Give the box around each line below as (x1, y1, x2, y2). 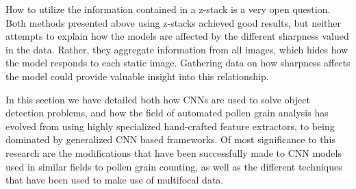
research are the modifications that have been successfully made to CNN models (5, 145, 342, 160)
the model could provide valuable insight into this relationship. (5, 68, 269, 83)
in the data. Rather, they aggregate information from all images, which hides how (5, 42, 348, 56)
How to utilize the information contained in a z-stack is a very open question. (5, 2, 331, 16)
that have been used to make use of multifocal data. (5, 173, 224, 187)
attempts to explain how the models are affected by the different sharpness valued (5, 29, 349, 43)
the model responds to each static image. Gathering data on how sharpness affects (5, 55, 351, 70)
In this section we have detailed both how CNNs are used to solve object (5, 92, 310, 106)
